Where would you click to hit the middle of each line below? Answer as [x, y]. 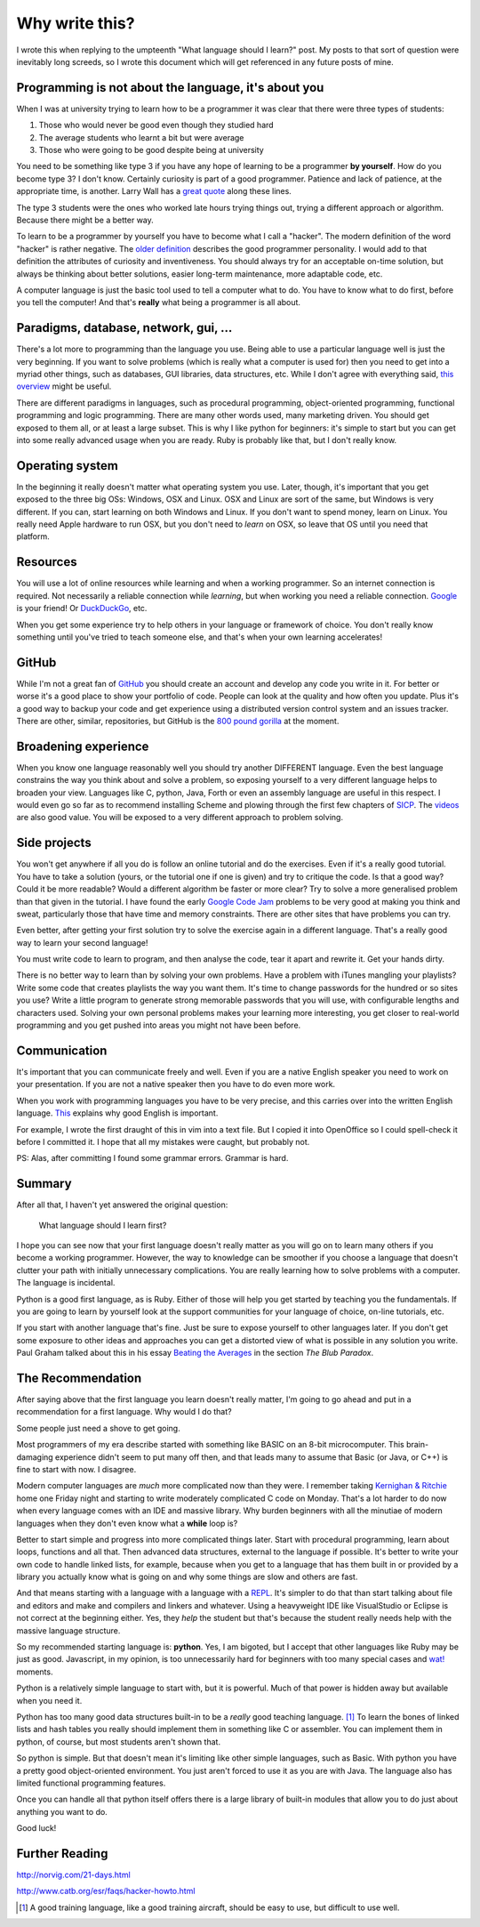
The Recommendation [79, 1378]
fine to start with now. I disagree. [76, 1469]
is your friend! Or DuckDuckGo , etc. [82, 609]
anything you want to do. [62, 1811]
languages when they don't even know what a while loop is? [127, 1523]
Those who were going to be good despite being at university [151, 150]
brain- [417, 1445]
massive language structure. [68, 1630]
